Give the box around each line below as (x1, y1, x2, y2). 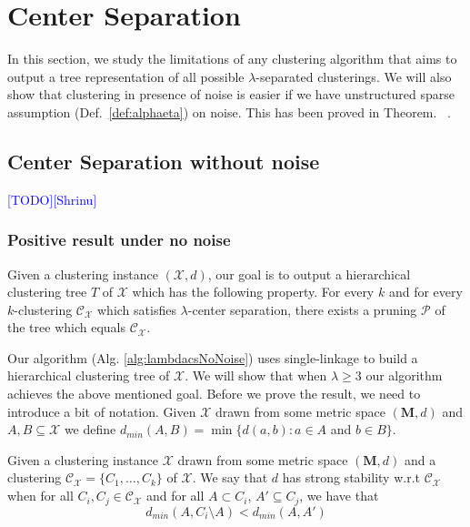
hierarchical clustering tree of (7, 366, 170, 385)
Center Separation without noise (7, 147, 320, 175)
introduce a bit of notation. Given (7, 401, 196, 421)
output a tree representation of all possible (7, 66, 245, 86)
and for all (145, 486, 205, 505)
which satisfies (96, 299, 176, 319)
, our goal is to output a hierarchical (207, 264, 411, 283)
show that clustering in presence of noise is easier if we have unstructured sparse (7, 85, 455, 104)
